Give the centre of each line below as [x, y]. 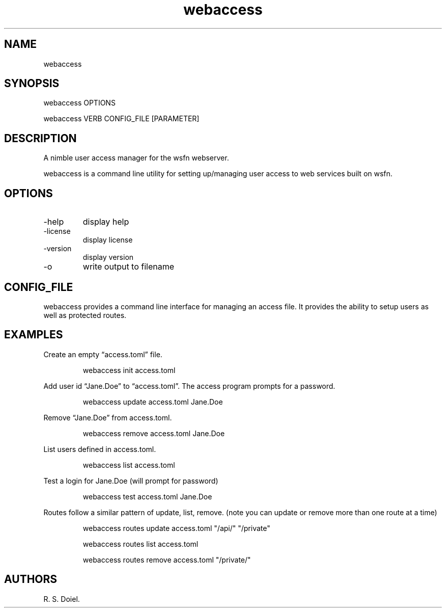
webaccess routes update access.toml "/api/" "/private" [176, 528]
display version [108, 257]
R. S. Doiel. [62, 599]
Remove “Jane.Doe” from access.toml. [108, 417]
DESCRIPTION [40, 138]
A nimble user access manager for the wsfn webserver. [136, 158]
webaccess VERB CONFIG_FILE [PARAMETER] [121, 119]
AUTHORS [31, 579]
